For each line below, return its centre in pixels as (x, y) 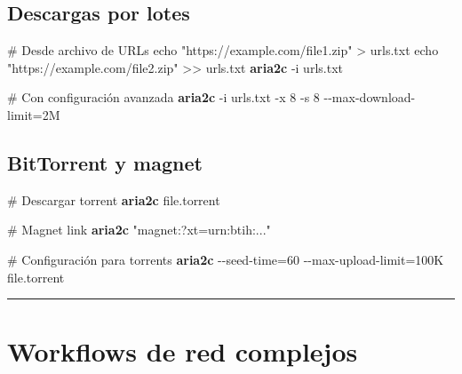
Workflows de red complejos (183, 351)
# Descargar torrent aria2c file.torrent (114, 199)
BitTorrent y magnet (105, 162)
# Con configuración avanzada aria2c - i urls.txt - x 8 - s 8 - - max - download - (211, 97)
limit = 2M (34, 114)
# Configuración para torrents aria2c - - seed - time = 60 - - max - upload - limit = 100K (226, 259)
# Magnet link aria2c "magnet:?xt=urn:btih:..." (139, 230)
